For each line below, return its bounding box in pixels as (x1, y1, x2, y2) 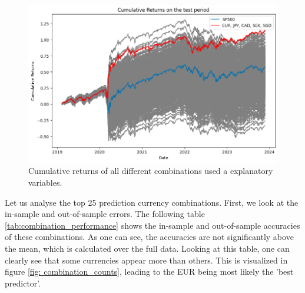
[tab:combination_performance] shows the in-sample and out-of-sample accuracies (5, 219, 300, 231)
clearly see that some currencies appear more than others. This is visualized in (5, 254, 288, 266)
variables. (28, 176, 62, 188)
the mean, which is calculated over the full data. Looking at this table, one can (5, 242, 290, 254)
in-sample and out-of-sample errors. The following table (5, 208, 205, 220)
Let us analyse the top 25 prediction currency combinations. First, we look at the (5, 196, 299, 208)
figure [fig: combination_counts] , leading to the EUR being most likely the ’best (5, 265, 294, 278)
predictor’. (5, 276, 41, 289)
